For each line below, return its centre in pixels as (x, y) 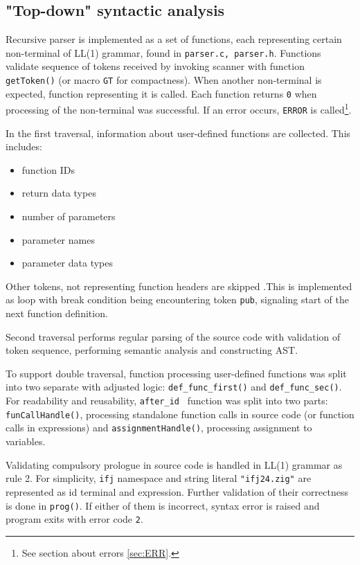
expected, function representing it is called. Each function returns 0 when (161, 93)
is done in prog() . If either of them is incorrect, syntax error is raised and (163, 505)
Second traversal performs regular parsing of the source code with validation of (173, 336)
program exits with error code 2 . (74, 519)
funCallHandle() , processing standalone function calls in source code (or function (180, 414)
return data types (59, 193)
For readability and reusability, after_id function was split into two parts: (167, 401)
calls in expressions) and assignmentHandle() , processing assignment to (159, 428)
